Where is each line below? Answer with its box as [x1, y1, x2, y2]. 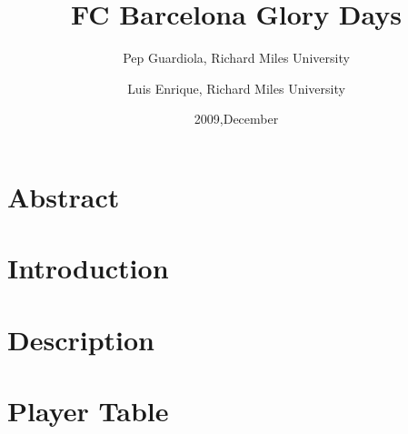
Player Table [7, 392, 169, 429]
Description [7, 320, 155, 358]
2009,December [194, 109, 279, 128]
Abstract [7, 177, 120, 215]
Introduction [7, 249, 169, 287]
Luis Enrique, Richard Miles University [127, 78, 345, 97]
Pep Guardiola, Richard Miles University [123, 48, 350, 67]
